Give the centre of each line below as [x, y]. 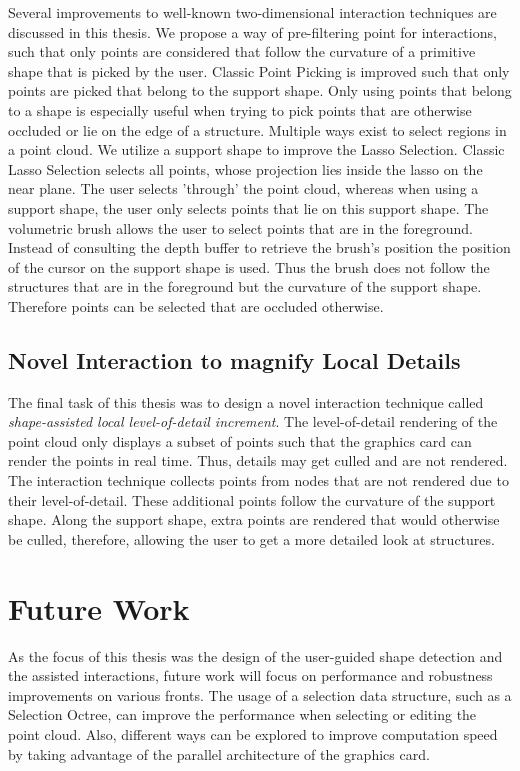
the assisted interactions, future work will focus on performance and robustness [250, 675]
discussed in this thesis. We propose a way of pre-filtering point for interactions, [252, 31]
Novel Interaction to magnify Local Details [234, 359]
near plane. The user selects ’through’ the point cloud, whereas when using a [243, 188]
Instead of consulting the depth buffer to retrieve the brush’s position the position [259, 247]
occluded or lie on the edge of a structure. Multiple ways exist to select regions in [257, 129]
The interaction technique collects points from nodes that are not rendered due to [258, 480]
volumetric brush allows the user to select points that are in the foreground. [240, 227]
